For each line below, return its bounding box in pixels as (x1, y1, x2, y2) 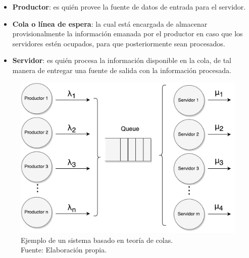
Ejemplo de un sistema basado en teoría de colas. (21, 234, 173, 245)
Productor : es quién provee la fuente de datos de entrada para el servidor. (12, 2, 246, 12)
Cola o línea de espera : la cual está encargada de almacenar (12, 18, 208, 29)
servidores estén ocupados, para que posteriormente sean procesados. (12, 38, 225, 48)
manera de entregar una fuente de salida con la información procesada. (12, 64, 231, 75)
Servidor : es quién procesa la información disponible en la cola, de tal (12, 55, 232, 66)
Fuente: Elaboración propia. (21, 244, 107, 255)
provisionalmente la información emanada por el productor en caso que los (12, 28, 243, 39)
